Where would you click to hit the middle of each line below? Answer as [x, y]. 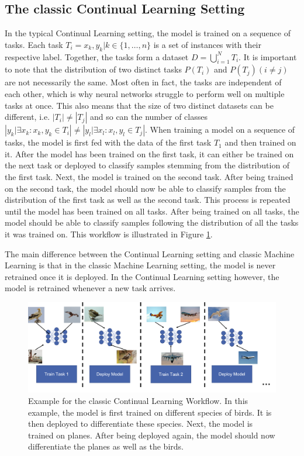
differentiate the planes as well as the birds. [106, 446]
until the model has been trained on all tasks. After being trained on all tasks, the [152, 211]
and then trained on [260, 142]
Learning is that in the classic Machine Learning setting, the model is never [140, 265]
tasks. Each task [34, 44]
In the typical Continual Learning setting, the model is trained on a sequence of [148, 33]
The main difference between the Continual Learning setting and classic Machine [150, 253]
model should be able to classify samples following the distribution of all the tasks [152, 222]
